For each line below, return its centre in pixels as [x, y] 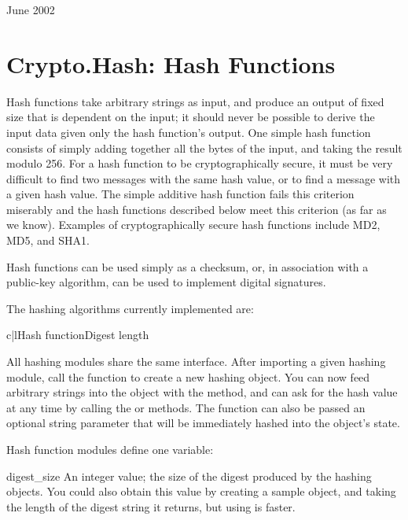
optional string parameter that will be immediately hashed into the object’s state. [203, 423]
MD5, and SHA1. [48, 240]
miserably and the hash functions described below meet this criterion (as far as [197, 209]
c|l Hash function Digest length [78, 335]
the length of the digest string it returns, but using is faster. [151, 506]
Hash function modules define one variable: [110, 449]
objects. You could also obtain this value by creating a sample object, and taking [201, 491]
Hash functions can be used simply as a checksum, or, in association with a [187, 266]
